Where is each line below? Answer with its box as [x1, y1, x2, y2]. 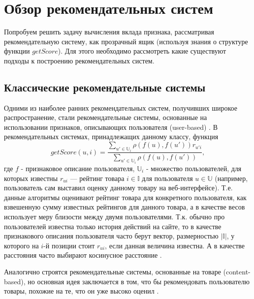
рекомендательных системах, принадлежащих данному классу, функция [4, 131, 219, 142]
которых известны [4, 173, 58, 183]
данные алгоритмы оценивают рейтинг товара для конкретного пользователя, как [4, 192, 247, 202]
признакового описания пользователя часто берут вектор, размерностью [4, 231, 219, 241]
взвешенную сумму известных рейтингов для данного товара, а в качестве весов [4, 202, 245, 212]
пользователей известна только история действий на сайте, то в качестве [4, 221, 222, 231]
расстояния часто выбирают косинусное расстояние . [4, 250, 162, 260]
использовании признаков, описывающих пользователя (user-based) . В [4, 121, 218, 132]
